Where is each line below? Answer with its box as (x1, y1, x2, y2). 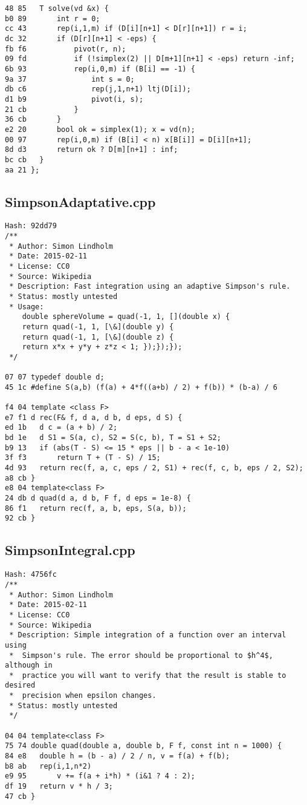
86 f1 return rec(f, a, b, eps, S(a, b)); (5, 504, 187, 513)
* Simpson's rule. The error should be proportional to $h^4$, (9, 651, 273, 660)
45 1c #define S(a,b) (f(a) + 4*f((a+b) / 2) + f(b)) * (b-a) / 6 (5, 383, 278, 392)
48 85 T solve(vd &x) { (5, 4, 109, 13)
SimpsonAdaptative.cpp (5, 192, 156, 211)
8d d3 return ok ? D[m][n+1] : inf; (5, 145, 178, 154)
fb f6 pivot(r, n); (5, 44, 126, 53)
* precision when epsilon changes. (9, 691, 157, 700)
